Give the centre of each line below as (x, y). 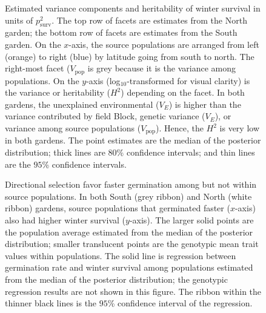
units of (19, 20)
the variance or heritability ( (58, 92)
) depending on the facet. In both (183, 92)
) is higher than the (205, 104)
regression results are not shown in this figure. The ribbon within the (133, 291)
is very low (240, 128)
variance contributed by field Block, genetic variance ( (105, 116)
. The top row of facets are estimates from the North (149, 20)
